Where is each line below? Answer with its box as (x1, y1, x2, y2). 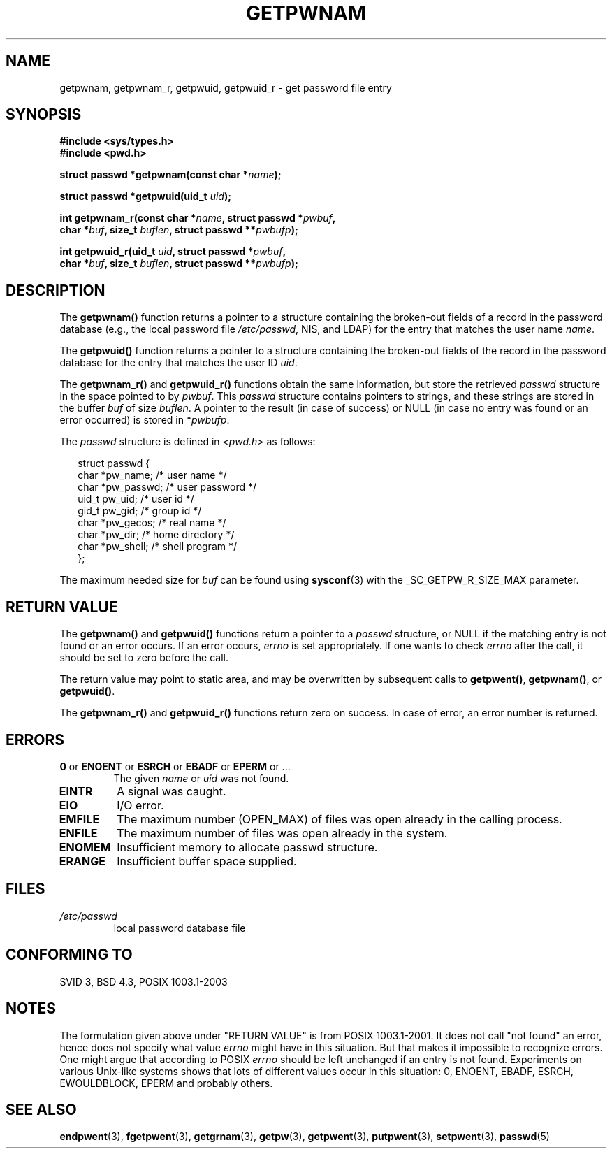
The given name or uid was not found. (113, 772, 289, 784)
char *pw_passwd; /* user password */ (78, 481, 257, 493)
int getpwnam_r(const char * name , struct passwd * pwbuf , (59, 212, 336, 224)
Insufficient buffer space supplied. (117, 853, 297, 868)
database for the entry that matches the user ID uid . (59, 356, 298, 369)
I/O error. (117, 798, 164, 812)
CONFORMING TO (6, 946, 133, 964)
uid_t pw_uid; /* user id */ (78, 493, 194, 505)
